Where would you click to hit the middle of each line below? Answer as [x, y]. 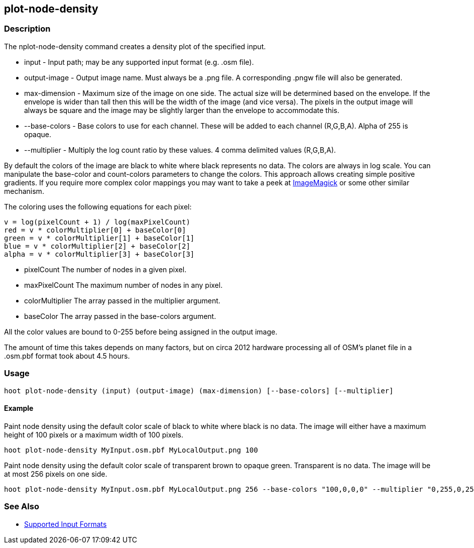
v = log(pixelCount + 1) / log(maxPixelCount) [97, 222]
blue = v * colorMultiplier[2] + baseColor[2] [97, 246]
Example [19, 408]
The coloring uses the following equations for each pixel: [98, 206]
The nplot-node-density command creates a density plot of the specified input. [135, 46]
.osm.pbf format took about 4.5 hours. [67, 356]
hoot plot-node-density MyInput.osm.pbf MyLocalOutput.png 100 [131, 450]
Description [27, 29]
